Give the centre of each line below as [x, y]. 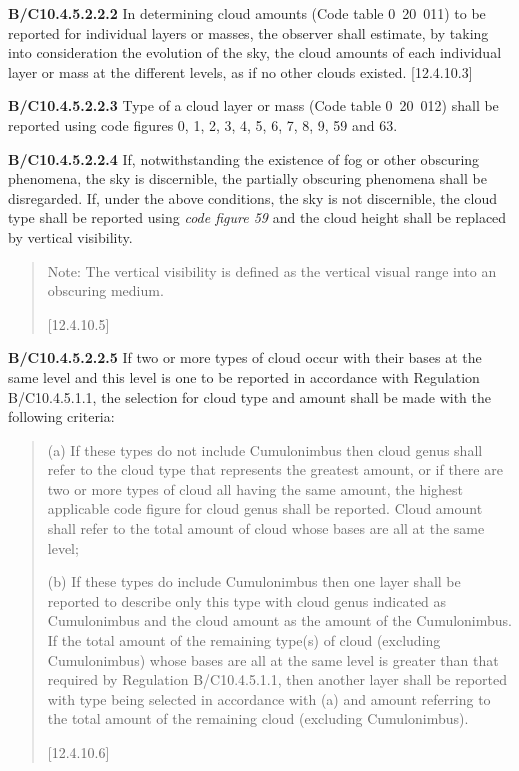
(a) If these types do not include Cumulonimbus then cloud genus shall [265, 449]
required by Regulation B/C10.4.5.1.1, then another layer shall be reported [277, 679]
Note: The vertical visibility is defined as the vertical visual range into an [272, 270]
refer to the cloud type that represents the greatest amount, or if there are [275, 469]
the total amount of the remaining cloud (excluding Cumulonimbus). [258, 718]
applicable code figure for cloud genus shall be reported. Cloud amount [265, 508]
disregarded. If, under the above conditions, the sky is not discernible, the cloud [253, 197]
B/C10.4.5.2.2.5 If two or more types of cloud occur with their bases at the [245, 357]
